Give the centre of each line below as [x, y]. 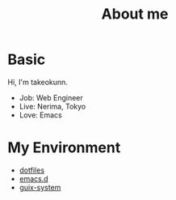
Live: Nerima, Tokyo [52, 106]
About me [135, 14]
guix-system [40, 187]
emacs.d [34, 178]
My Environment [64, 148]
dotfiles [32, 170]
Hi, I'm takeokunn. [38, 82]
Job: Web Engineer [51, 97]
